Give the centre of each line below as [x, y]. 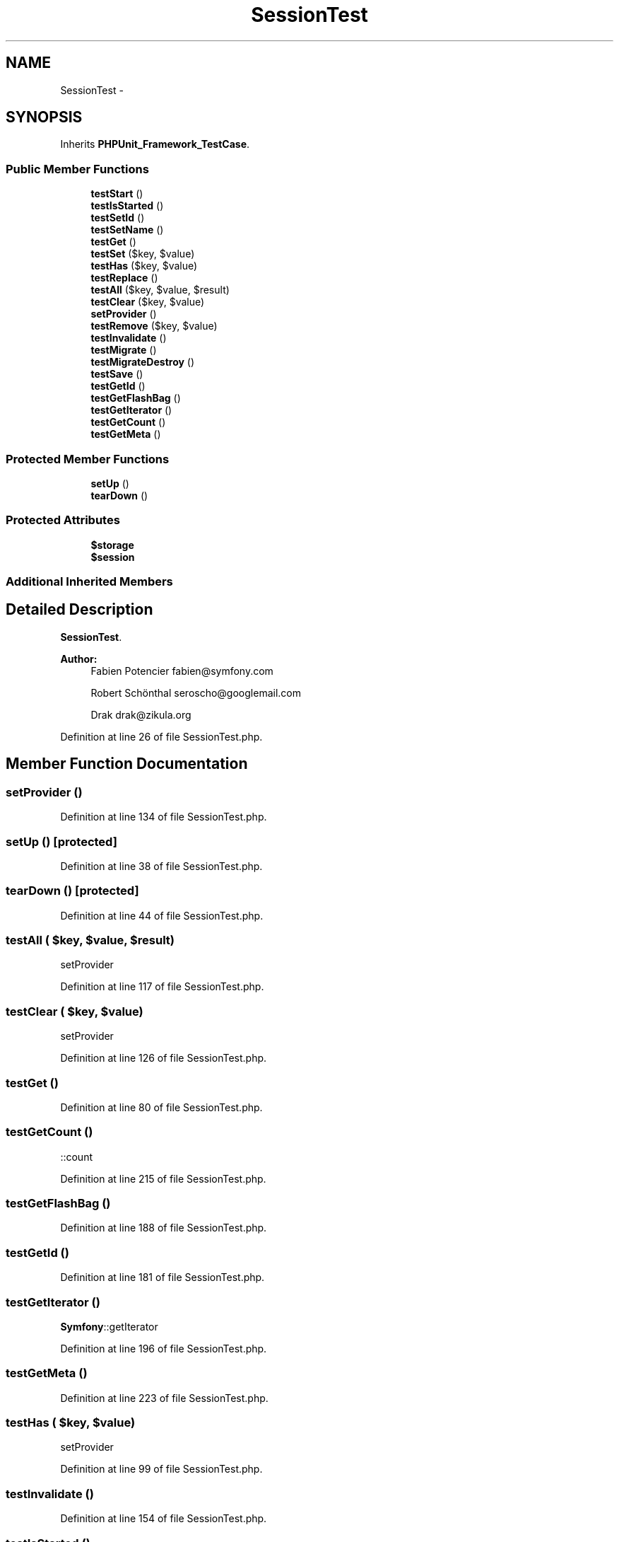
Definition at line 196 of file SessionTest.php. [164, 1348]
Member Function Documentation [127, 764]
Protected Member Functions [88, 459]
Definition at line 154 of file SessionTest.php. [164, 1519]
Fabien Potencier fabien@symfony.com [182, 671]
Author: [79, 659]
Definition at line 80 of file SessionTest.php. [161, 1107]
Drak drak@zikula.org [141, 714]
